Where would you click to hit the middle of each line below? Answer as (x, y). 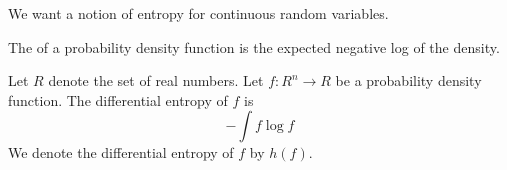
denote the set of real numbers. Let (156, 80)
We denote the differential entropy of (121, 152)
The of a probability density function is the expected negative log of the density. (254, 46)
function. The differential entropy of (118, 99)
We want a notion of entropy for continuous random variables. (198, 13)
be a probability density (408, 80)
